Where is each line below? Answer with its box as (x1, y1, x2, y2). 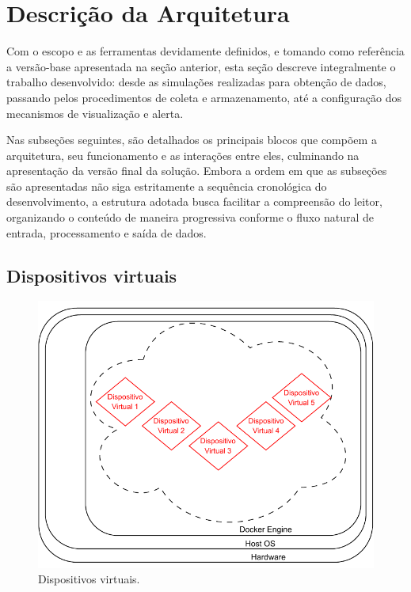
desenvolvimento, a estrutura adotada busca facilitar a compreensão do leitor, (6, 193, 382, 210)
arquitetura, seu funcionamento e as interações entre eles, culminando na (6, 146, 360, 163)
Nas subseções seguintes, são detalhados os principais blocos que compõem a (6, 131, 377, 148)
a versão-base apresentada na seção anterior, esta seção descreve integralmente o (6, 58, 396, 74)
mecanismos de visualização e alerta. (6, 104, 184, 121)
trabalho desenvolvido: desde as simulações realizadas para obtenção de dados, (6, 74, 386, 90)
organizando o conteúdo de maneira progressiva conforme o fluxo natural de (6, 209, 374, 226)
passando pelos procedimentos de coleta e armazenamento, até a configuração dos (6, 89, 401, 105)
